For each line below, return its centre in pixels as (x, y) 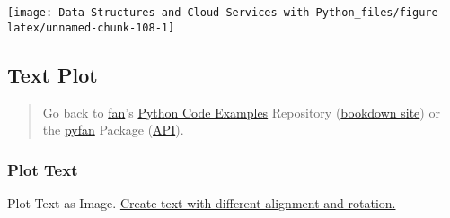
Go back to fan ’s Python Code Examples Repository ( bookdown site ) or (241, 112)
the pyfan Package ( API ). (113, 130)
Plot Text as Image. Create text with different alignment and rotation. (202, 202)
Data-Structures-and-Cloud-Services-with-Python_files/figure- (251, 13)
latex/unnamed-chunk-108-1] (91, 27)
